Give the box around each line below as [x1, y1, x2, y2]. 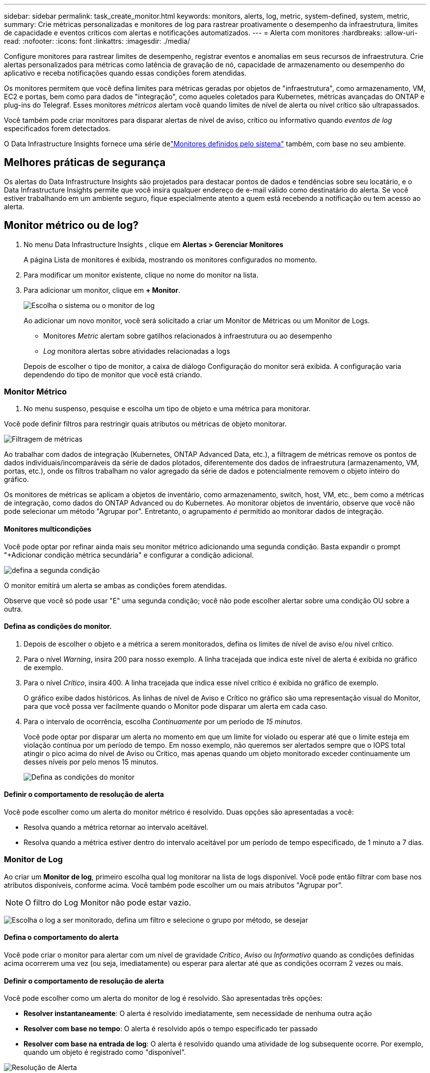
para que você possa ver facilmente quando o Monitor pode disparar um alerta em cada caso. [24, 702, 328, 710]
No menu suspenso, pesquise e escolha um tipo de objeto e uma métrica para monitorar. [24, 404, 311, 413]
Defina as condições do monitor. [4, 622, 112, 631]
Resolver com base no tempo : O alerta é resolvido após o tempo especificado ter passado [24, 1024, 318, 1033]
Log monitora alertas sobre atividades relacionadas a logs [43, 346, 230, 355]
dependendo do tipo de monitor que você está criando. [24, 370, 202, 379]
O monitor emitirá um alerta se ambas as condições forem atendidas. [4, 581, 227, 590]
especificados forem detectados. [4, 124, 111, 133]
